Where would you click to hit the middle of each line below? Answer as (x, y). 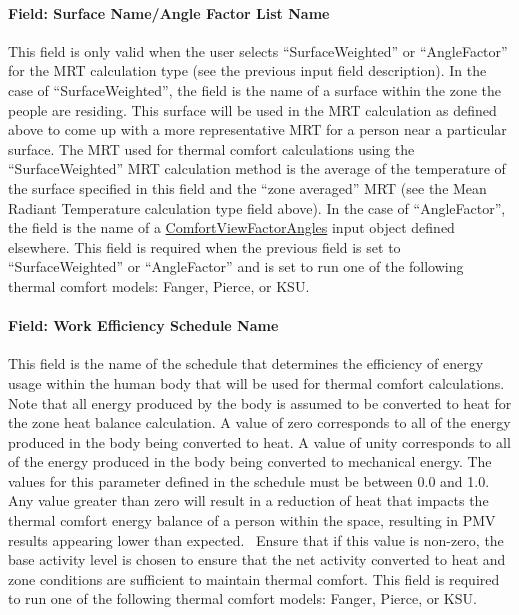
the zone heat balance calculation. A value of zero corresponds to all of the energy (259, 422)
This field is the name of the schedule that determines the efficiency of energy (246, 363)
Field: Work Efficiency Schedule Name (143, 325)
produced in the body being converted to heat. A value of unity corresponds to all (259, 441)
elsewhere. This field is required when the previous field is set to (204, 246)
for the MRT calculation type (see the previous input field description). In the (247, 70)
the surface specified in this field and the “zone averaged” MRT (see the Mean (247, 187)
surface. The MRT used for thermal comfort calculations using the (211, 148)
